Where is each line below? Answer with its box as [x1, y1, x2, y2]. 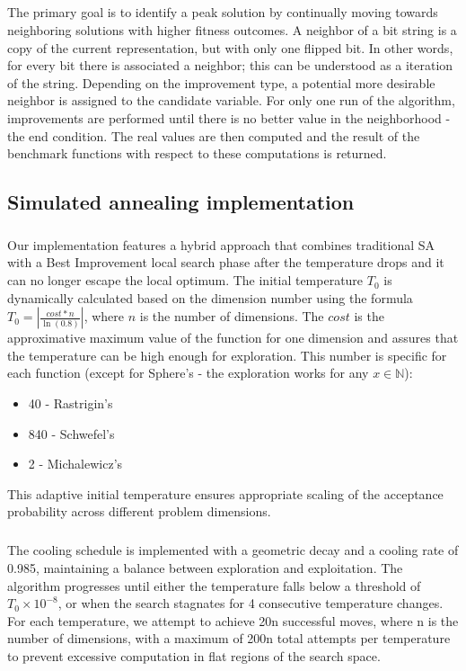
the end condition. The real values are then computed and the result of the [7, 126, 420, 145]
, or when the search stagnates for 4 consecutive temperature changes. [57, 594, 444, 613]
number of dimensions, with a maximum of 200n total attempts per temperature [7, 629, 451, 648]
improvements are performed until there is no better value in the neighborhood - [7, 108, 451, 127]
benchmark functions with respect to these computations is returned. [7, 144, 387, 163]
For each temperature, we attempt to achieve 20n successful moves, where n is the [7, 611, 459, 630]
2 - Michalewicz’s [28, 454, 123, 473]
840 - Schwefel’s [28, 424, 115, 443]
